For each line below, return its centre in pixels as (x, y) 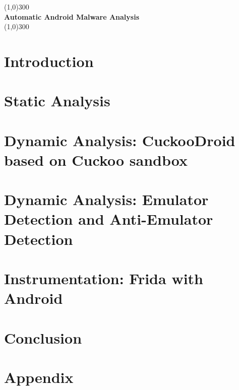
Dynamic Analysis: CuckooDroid (120, 140)
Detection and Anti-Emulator (109, 219)
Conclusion (43, 337)
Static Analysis (57, 101)
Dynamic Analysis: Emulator (106, 199)
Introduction (49, 61)
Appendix (39, 377)
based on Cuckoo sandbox (96, 159)
